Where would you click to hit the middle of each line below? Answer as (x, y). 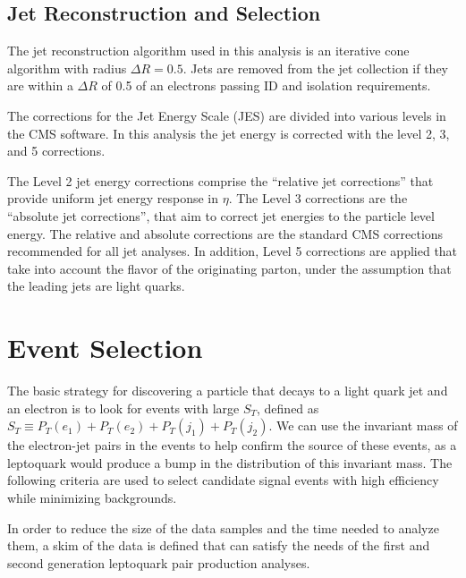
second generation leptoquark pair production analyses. (159, 562)
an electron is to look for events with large (123, 408)
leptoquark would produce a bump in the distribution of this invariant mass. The (230, 462)
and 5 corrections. (56, 151)
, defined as (288, 408)
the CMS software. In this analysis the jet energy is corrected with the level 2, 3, (229, 133)
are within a (40, 85)
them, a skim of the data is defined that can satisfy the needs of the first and (219, 545)
